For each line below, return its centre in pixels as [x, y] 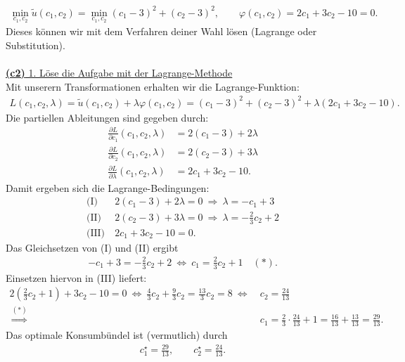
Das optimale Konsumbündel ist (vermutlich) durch [117, 334]
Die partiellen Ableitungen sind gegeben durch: [107, 117]
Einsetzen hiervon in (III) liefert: [76, 277]
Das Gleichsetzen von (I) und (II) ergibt [92, 247]
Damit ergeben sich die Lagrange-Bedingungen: [108, 187]
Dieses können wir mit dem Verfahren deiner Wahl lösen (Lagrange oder [161, 31]
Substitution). [36, 45]
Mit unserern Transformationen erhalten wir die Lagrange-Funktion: [153, 86]
